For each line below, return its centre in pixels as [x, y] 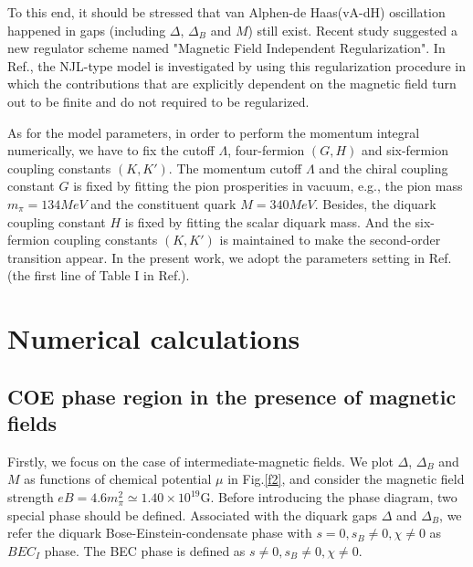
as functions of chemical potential [118, 479]
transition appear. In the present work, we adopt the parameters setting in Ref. [230, 257]
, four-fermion [266, 150]
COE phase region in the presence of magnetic [232, 396]
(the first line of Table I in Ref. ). [99, 275]
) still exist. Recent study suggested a [353, 30]
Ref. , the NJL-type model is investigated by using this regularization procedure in [236, 65]
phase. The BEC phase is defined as [145, 550]
